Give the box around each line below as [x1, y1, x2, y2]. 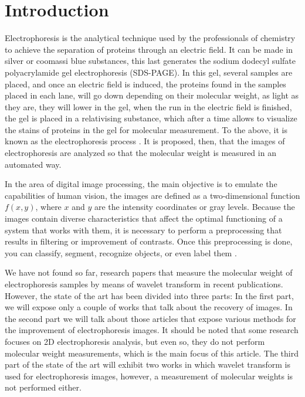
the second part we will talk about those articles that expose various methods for [5, 312, 296, 324]
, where [35, 201, 62, 213]
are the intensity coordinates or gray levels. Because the [94, 201, 295, 213]
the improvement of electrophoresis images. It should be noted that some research [5, 324, 299, 336]
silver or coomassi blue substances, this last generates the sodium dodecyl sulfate [5, 55, 296, 67]
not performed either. [5, 381, 82, 393]
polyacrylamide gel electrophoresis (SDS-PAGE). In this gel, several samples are [5, 66, 293, 78]
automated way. [5, 158, 62, 170]
